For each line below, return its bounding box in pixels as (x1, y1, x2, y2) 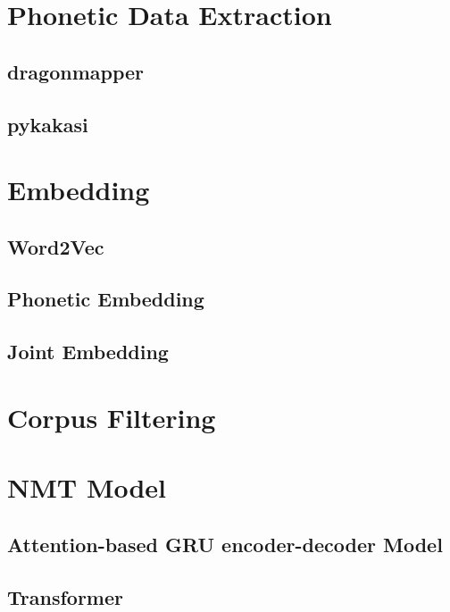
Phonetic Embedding (7, 285, 204, 313)
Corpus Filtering (7, 398, 216, 435)
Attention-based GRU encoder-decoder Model (7, 530, 443, 558)
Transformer (7, 583, 123, 610)
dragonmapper (7, 57, 145, 85)
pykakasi (7, 110, 88, 138)
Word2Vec (7, 232, 104, 260)
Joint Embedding (7, 338, 169, 365)
